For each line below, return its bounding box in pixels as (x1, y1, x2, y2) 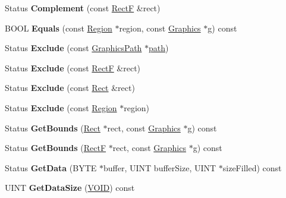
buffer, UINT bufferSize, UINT (103, 161, 216, 174)
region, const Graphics (119, 21, 201, 34)
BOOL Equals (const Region (5, 21, 112, 34)
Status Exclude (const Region (5, 101, 117, 114)
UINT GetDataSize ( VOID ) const (5, 181, 135, 194)
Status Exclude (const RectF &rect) (5, 61, 141, 74)
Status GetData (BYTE (5, 161, 97, 174)
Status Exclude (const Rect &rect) (5, 81, 135, 94)
